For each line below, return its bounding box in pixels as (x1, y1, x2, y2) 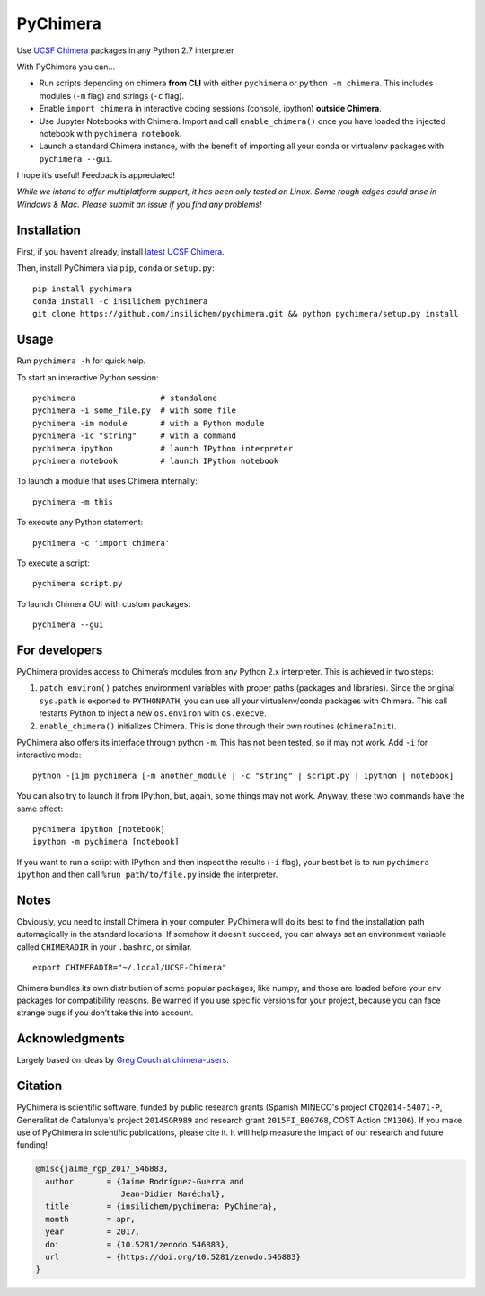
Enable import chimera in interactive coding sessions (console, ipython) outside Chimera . (39, 103, 382, 114)
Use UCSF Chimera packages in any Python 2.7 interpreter (16, 45, 234, 56)
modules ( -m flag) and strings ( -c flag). (39, 90, 185, 101)
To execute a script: (16, 558, 90, 568)
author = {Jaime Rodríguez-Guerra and (45, 1176, 244, 1186)
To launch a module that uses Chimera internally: (16, 476, 198, 487)
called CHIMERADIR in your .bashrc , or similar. (16, 941, 192, 952)
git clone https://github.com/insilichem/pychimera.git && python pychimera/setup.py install (32, 308, 459, 319)
